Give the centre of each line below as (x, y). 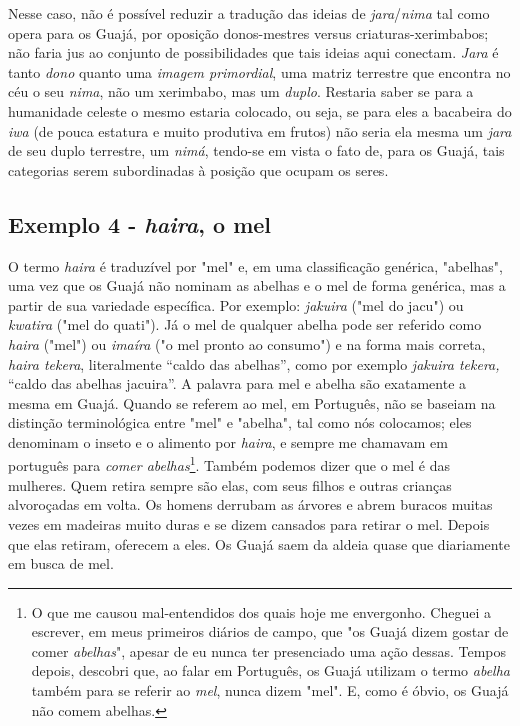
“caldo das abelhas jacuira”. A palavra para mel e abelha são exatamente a (237, 383)
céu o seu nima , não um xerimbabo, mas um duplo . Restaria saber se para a (241, 91)
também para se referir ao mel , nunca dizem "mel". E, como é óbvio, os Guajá (270, 690)
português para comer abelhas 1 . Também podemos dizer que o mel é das (229, 464)
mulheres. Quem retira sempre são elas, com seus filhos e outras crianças (230, 484)
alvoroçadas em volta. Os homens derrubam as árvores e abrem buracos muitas (250, 504)
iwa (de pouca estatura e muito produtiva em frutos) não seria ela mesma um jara (260, 130)
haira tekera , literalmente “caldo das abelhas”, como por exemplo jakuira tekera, (254, 363)
